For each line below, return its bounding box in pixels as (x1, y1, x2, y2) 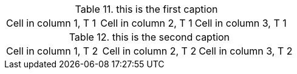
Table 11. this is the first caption (75, 3, 218, 15)
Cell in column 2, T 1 (100, 17, 193, 29)
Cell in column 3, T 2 (199, 45, 293, 57)
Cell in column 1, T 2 (6, 45, 98, 57)
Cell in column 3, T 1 (194, 17, 287, 29)
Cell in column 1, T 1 (6, 17, 97, 29)
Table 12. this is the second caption (69, 31, 230, 43)
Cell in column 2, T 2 (102, 45, 197, 57)
